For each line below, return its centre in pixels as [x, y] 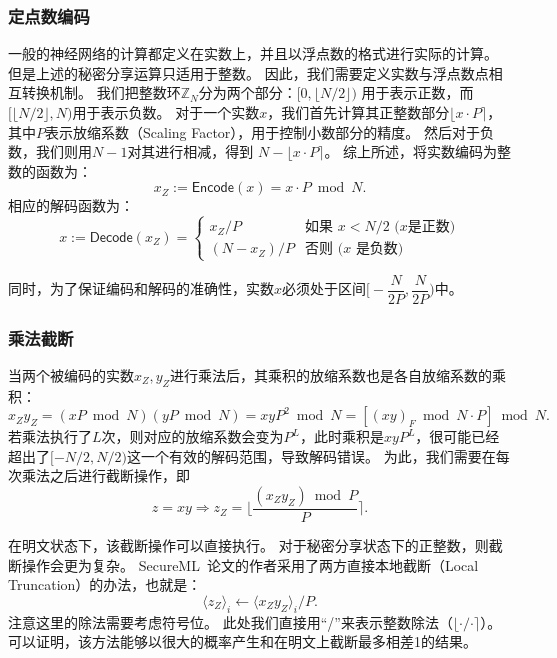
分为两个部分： [247, 92]
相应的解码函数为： [71, 205]
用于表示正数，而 [417, 92]
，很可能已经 [457, 436]
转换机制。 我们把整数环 [101, 92]
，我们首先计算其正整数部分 [358, 112]
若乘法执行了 [50, 436]
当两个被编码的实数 [71, 374]
